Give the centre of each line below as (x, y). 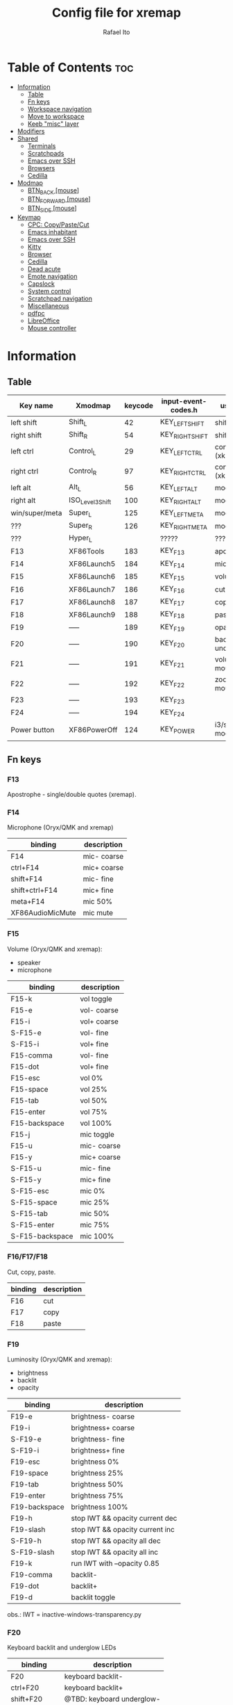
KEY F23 (172, 700)
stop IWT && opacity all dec (116, 1541)
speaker (29, 962)
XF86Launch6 (92, 576)
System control (49, 291)
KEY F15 (172, 576)
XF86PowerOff (93, 729)
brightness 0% (95, 1462)
